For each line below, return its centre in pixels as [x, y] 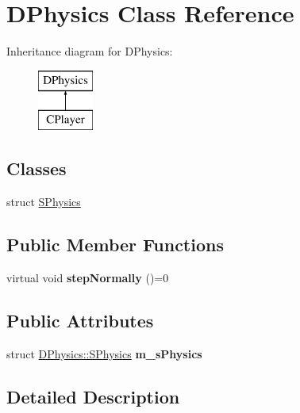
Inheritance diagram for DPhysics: [90, 51]
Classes [37, 168]
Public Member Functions [115, 245]
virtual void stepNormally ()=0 [88, 277]
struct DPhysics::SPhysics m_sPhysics [104, 353]
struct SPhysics [44, 202]
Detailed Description [93, 396]
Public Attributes [80, 320]
